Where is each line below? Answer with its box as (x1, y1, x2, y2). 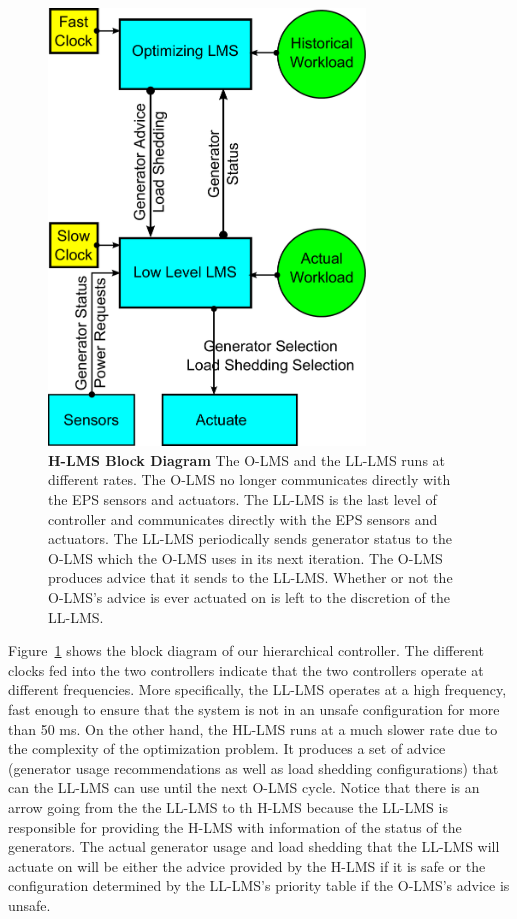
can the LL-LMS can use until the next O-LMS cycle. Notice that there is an (8, 777, 480, 798)
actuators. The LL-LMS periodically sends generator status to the (48, 528, 453, 549)
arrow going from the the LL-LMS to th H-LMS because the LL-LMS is (8, 796, 448, 817)
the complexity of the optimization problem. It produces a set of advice (8, 738, 446, 759)
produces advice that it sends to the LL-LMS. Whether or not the (48, 567, 453, 588)
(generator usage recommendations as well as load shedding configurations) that (8, 757, 499, 778)
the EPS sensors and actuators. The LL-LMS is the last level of (48, 489, 437, 510)
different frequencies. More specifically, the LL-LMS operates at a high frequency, (8, 679, 507, 700)
